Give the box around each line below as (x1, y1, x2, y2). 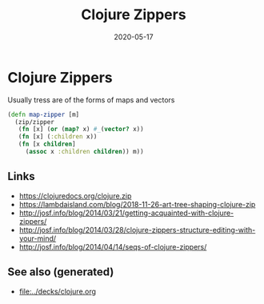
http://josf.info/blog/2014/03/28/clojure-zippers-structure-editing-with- (18, 225, 256, 234)
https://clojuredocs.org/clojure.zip (18, 190, 132, 201)
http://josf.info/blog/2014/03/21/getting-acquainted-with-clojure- (18, 208, 234, 218)
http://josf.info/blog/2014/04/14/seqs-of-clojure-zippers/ (18, 242, 207, 251)
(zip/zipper (14, 118, 55, 126)
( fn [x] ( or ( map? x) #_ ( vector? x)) (18, 126, 145, 134)
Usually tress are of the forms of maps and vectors (7, 94, 175, 105)
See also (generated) (7, 266, 114, 279)
